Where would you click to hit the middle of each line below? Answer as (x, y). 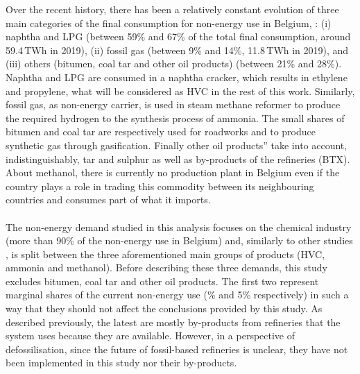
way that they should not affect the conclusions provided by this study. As (164, 308)
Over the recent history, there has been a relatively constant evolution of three (172, 9)
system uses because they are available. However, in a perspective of (151, 335)
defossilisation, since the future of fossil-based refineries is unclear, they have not (177, 349)
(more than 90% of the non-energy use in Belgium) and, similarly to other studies (179, 240)
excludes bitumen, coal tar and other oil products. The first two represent (162, 281)
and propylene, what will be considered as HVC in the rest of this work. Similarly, (180, 91)
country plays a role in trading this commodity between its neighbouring (160, 186)
